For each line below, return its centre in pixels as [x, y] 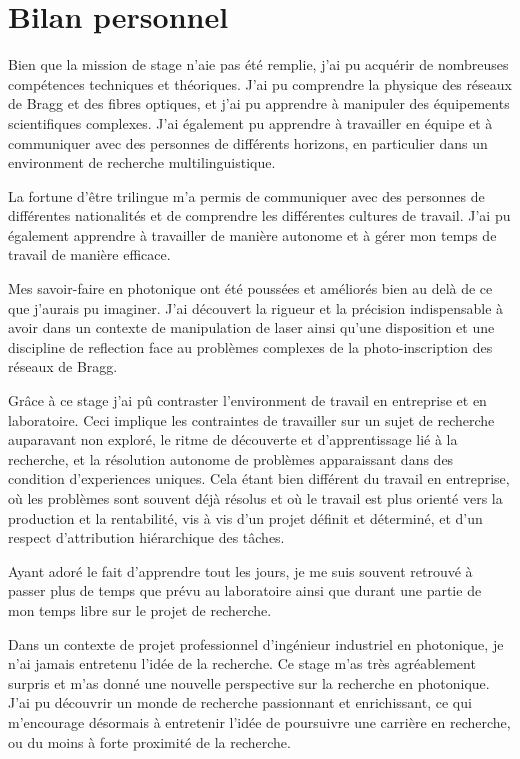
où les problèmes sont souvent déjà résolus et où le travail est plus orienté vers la [255, 498]
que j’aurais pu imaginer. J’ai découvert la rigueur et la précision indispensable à [256, 307]
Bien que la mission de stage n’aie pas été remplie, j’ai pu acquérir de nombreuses [258, 64]
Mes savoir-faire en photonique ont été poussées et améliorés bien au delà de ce [250, 288]
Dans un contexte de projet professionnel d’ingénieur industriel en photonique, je [256, 643]
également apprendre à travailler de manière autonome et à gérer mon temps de [252, 234]
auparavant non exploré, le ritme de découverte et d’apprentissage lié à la [233, 439]
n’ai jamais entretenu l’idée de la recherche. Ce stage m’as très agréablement [242, 663]
